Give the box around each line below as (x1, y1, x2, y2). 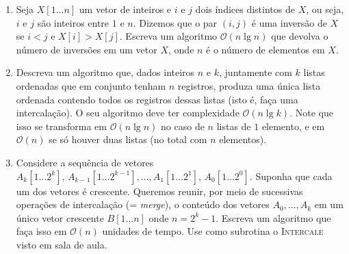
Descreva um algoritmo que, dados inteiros (16, 65, 195, 79)
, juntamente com (219, 65, 292, 79)
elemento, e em (261, 118, 325, 133)
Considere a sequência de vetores (16, 155, 154, 169)
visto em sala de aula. (16, 237, 107, 251)
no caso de (161, 118, 205, 133)
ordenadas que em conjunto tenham (16, 78, 166, 92)
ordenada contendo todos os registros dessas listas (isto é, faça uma (16, 92, 298, 106)
